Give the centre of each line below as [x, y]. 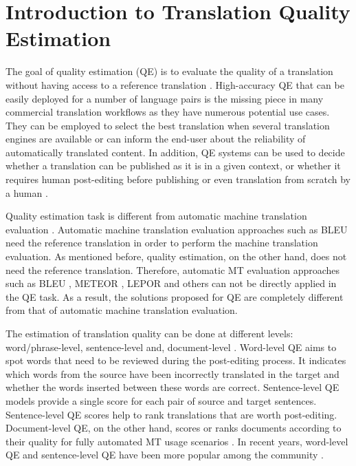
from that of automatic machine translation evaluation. [122, 310]
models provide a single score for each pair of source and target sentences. [161, 400]
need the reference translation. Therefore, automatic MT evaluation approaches [173, 269]
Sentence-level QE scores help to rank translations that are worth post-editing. [171, 414]
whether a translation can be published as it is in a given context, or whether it [173, 166]
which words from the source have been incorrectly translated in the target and [173, 373]
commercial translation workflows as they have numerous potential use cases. [168, 112]
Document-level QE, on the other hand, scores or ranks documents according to [174, 428]
